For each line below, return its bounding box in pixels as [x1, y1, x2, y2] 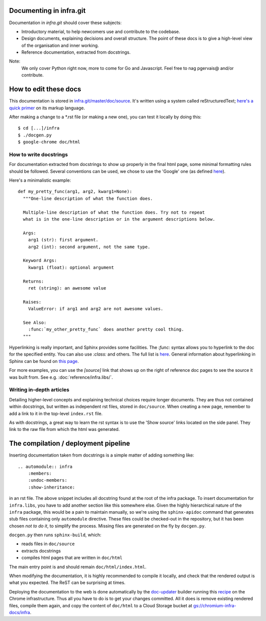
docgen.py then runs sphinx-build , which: [9, 532, 101, 538]
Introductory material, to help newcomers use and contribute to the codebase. [21, 29, 180, 34]
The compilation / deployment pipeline [9, 439, 131, 448]
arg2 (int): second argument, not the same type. [28, 244, 150, 250]
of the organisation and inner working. [21, 42, 99, 48]
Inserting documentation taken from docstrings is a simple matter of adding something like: [9, 452, 195, 458]
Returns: [23, 278, 44, 284]
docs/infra [9, 610, 31, 615]
